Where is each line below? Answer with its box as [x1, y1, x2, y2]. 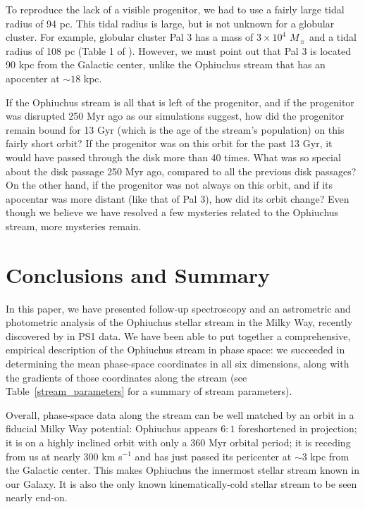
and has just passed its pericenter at [135, 448, 292, 463]
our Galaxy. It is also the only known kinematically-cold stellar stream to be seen [6, 476, 357, 491]
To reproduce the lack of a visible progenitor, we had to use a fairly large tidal [6, 2, 345, 16]
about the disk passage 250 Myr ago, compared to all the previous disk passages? [6, 163, 357, 178]
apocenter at [6, 70, 60, 85]
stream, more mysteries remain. [6, 218, 142, 233]
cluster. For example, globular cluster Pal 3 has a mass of [6, 30, 254, 44]
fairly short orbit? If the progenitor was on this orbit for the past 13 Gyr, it [6, 136, 333, 151]
